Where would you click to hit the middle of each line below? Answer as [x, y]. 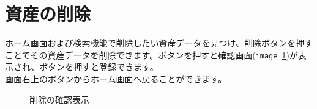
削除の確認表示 [59, 99]
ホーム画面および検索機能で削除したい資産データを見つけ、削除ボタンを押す [159, 43]
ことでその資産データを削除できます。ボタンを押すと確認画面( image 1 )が [151, 54]
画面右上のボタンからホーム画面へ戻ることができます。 [116, 78]
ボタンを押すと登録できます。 [99, 67]
